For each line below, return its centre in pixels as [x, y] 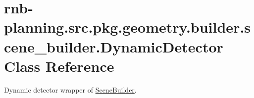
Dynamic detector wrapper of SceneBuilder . [70, 89]
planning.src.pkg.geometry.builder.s [127, 27]
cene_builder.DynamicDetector [114, 46]
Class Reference [59, 66]
